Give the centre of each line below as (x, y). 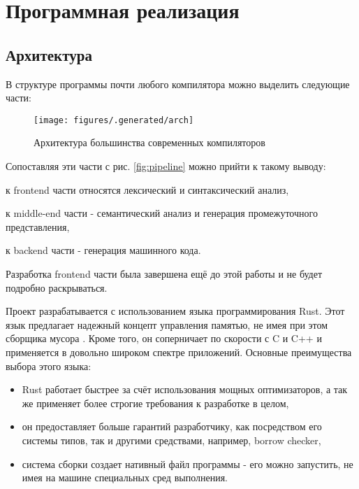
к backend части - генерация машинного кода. (103, 250)
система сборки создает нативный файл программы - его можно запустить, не (188, 463)
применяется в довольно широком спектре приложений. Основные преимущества (179, 352)
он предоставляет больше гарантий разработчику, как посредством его (172, 426)
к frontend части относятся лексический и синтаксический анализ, (147, 189)
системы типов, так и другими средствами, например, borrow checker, (171, 440)
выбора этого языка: (49, 366)
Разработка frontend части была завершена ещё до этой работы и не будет (164, 273)
